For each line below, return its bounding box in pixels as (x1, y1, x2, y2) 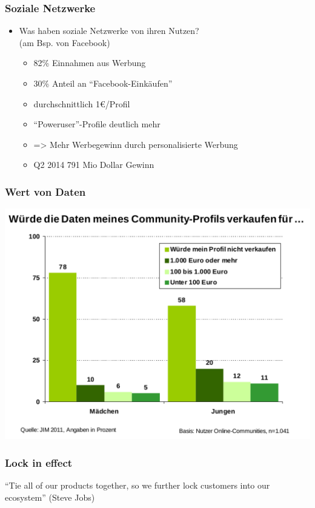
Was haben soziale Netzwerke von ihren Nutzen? (19, 24, 199, 37)
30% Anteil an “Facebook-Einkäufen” (33, 77, 173, 89)
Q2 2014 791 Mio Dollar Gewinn (33, 158, 154, 171)
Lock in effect (5, 455, 73, 470)
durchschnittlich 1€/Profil (33, 97, 130, 110)
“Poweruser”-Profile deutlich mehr (33, 118, 161, 130)
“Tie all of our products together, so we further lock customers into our (5, 478, 270, 491)
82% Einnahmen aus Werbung (33, 56, 146, 69)
